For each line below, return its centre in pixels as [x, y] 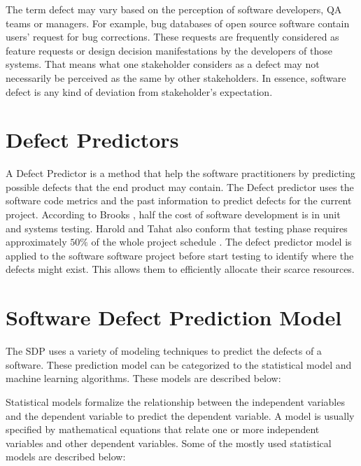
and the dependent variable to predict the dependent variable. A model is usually [180, 415]
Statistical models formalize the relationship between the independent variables [175, 401]
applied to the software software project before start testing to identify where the [180, 255]
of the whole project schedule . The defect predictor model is [221, 242]
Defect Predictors [92, 140]
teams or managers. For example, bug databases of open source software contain [178, 23]
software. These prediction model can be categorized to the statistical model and [179, 364]
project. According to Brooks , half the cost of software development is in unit [173, 214]
